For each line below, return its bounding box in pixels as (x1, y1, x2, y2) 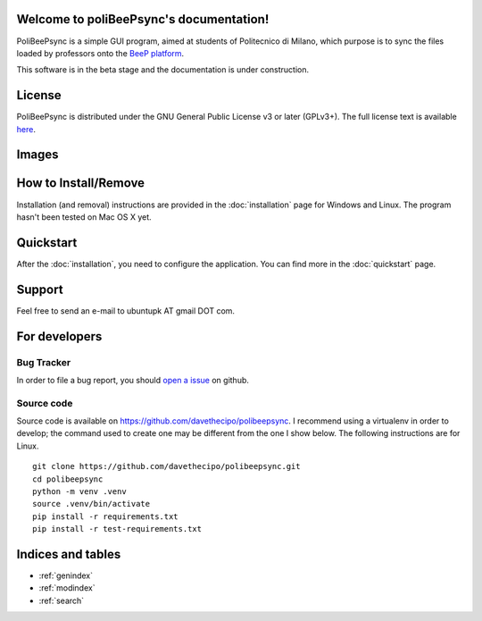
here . (16, 123, 36, 134)
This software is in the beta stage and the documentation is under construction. (16, 64, 310, 75)
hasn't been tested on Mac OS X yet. (16, 211, 152, 222)
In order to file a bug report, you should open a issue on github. (16, 374, 250, 385)
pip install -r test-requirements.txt (32, 524, 203, 534)
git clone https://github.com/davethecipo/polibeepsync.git (32, 461, 301, 472)
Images (16, 147, 59, 163)
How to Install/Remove (16, 175, 145, 191)
